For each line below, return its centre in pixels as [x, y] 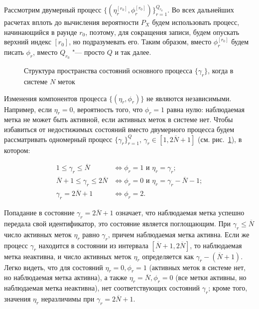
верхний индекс [28, 42]
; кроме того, [228, 288]
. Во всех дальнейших [201, 9]
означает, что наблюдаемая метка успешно [180, 213]
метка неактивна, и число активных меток [68, 256]
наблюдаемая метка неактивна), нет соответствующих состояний [102, 288]
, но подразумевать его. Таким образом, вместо [140, 42]
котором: [17, 150]
